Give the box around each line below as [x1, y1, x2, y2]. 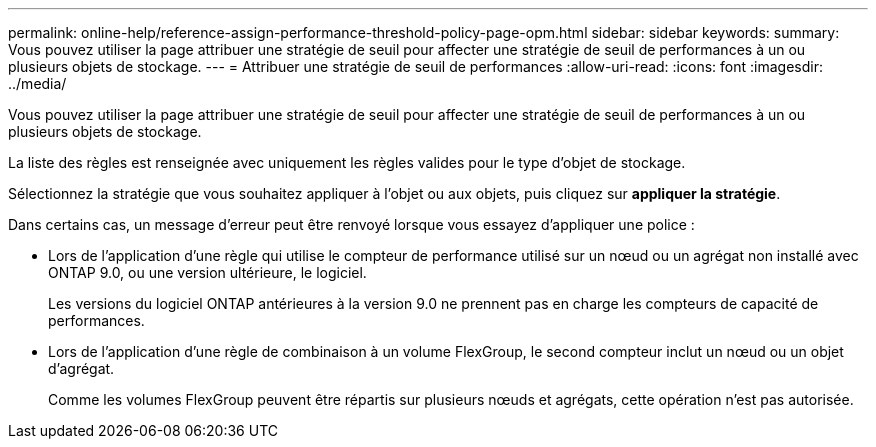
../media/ [8, 75, 67, 92]
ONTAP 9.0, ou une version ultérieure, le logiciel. [48, 264, 367, 281]
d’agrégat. [48, 360, 115, 377]
